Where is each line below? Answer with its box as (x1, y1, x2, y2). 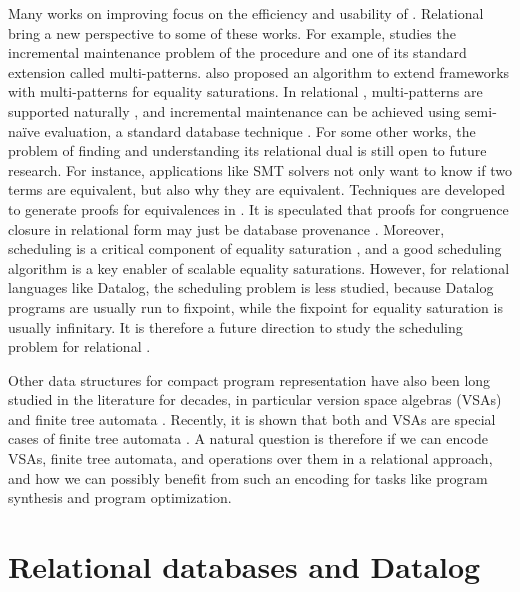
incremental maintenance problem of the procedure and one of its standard (8, 42, 467, 63)
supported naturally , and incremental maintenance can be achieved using (8, 100, 461, 121)
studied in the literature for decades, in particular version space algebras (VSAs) (8, 389, 502, 410)
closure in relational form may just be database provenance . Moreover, (8, 218, 445, 239)
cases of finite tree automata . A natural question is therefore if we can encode (8, 428, 488, 449)
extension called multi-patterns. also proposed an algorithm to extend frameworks (8, 61, 510, 82)
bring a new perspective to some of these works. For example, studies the (8, 22, 456, 43)
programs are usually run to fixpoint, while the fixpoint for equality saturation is (8, 296, 503, 317)
